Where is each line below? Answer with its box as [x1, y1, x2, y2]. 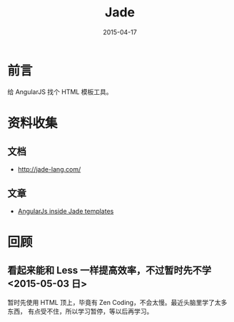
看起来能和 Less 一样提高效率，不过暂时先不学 [7, 264, 212, 276]
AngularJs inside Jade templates [17, 207, 114, 215]
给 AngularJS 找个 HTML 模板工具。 [7, 87, 113, 96]
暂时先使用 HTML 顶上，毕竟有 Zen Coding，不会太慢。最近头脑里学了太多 [7, 298, 228, 306]
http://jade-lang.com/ [17, 165, 81, 173]
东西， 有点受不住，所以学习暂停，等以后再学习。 [7, 307, 153, 316]
